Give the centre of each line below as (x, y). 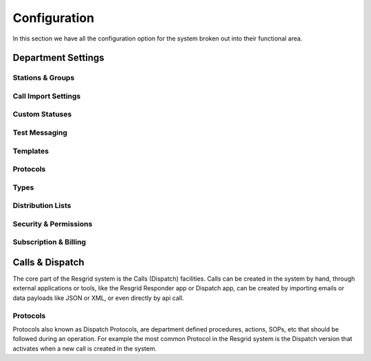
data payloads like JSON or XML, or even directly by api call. (99, 298)
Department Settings (58, 58)
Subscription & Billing (49, 242)
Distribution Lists (42, 206)
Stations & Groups (44, 78)
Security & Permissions (53, 224)
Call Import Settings (47, 96)
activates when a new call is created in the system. (85, 348)
